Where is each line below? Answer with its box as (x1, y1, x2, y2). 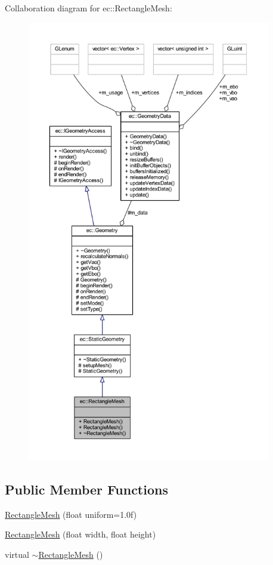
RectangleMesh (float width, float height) (5, 528, 156, 541)
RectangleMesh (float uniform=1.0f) (5, 508, 137, 520)
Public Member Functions (5, 480, 168, 498)
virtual (5, 548, 29, 560)
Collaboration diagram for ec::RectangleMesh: (5, 2, 172, 14)
